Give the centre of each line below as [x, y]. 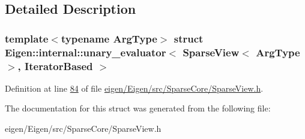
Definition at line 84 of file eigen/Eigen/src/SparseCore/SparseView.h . [134, 88]
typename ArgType [109, 38]
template [27, 38]
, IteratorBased [55, 66]
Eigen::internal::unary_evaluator [86, 52]
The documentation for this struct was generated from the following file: [138, 108]
